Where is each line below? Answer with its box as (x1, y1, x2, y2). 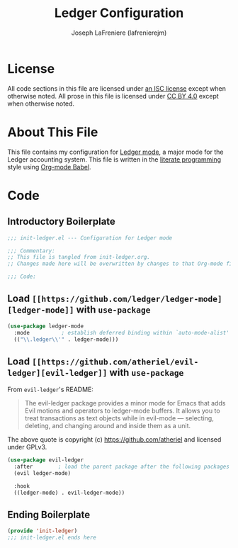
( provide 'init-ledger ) (7, 527, 78, 535)
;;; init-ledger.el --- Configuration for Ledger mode (7, 234, 173, 242)
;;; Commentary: (7, 247, 55, 255)
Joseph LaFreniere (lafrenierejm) (71, 28, 167, 37)
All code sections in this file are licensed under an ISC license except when (7, 84, 227, 93)
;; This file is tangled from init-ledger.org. (7, 254, 151, 261)
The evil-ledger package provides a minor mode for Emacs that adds (24, 399, 226, 408)
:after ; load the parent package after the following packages (13, 463, 230, 471)
